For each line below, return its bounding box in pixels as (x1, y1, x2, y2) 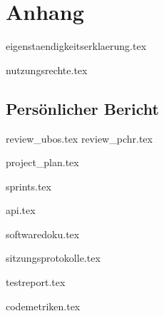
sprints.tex (6, 178, 51, 193)
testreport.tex (6, 275, 66, 290)
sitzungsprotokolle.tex (6, 250, 101, 265)
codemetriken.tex (6, 298, 81, 313)
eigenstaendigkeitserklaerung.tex (6, 39, 147, 53)
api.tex (6, 203, 36, 218)
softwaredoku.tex (6, 226, 80, 241)
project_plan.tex (6, 155, 79, 170)
